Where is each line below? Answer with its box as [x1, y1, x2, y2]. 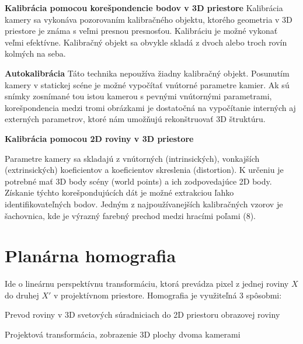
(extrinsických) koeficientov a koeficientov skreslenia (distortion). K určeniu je [5, 164, 284, 176]
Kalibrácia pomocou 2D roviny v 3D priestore [5, 132, 194, 144]
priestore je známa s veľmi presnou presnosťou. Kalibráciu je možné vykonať [5, 25, 278, 37]
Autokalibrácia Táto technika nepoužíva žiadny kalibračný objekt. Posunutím [5, 67, 290, 79]
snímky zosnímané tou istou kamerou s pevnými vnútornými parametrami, [5, 90, 272, 102]
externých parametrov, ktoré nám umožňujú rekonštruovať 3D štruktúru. [5, 113, 266, 125]
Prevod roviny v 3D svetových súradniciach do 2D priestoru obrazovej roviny [5, 308, 280, 321]
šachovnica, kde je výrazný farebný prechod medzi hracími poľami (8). [5, 209, 256, 221]
